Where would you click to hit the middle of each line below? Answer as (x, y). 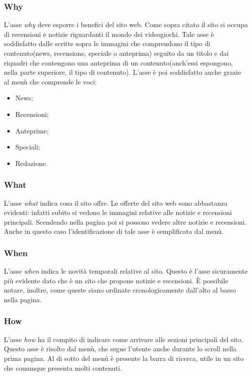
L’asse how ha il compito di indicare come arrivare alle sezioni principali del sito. (124, 339)
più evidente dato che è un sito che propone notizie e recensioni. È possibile (116, 280)
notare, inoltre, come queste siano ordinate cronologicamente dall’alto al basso (120, 290)
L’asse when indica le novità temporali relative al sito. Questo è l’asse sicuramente (126, 271)
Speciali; (28, 147)
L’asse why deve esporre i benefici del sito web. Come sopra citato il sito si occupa (126, 25)
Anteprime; (32, 130)
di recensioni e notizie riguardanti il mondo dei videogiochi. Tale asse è (109, 34)
